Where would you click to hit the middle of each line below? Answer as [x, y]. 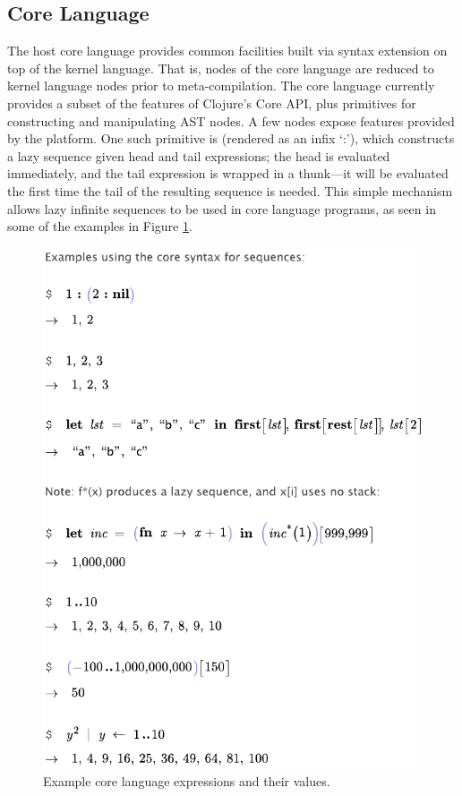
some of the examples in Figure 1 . [100, 226]
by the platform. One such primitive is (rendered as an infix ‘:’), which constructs [231, 138]
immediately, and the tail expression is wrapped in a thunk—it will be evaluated [228, 173]
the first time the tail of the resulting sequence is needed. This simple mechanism [230, 190]
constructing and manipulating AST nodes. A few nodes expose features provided [231, 120]
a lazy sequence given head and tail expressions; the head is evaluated [199, 155]
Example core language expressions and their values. [187, 781]
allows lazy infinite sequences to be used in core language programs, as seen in [222, 208]
